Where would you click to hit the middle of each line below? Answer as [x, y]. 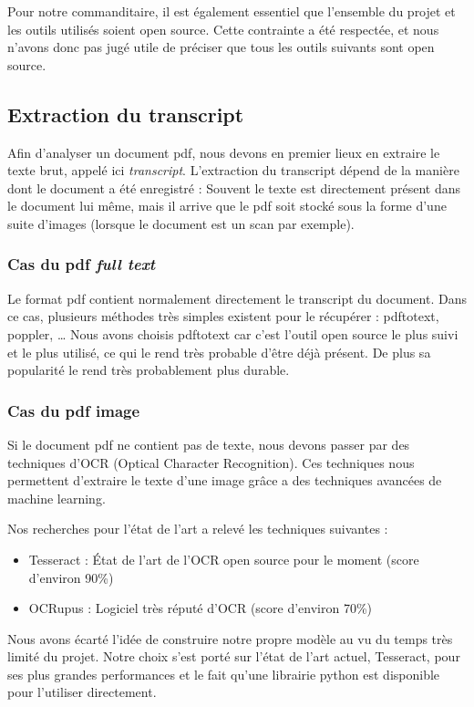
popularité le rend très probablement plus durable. [149, 370]
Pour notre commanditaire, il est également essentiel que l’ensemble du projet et [232, 11]
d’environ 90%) [71, 577]
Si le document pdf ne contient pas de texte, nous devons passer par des [209, 444]
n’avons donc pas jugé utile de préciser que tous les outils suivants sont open [221, 47]
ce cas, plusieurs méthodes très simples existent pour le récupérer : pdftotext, [223, 316]
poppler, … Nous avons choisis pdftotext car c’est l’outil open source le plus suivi [233, 333]
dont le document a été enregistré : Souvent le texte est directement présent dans [234, 187]
